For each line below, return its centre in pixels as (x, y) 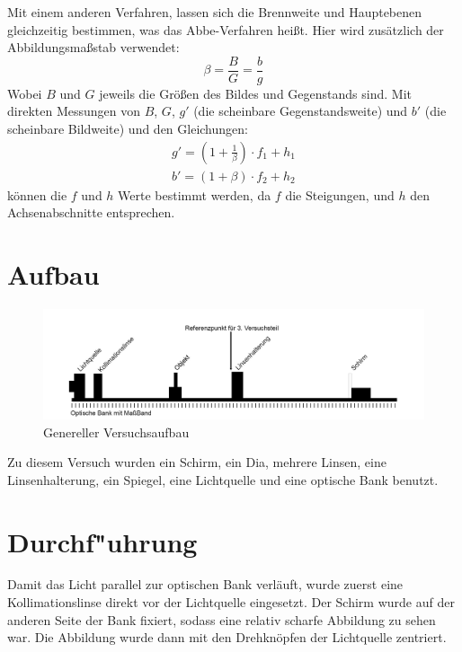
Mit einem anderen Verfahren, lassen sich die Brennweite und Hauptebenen (215, 12)
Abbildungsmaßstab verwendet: (93, 47)
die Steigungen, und (340, 194)
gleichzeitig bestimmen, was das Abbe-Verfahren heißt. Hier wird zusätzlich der (226, 29)
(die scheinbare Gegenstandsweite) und (301, 111)
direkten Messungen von (74, 111)
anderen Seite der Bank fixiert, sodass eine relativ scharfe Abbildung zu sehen (222, 619)
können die (37, 194)
